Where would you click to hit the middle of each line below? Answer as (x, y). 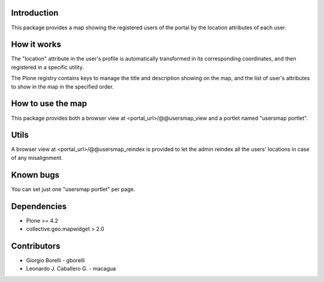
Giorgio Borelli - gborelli (55, 260)
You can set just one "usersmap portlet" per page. (73, 189)
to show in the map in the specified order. (62, 86)
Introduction (35, 13)
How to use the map (49, 104)
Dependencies (39, 206)
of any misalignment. (37, 157)
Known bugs (35, 175)
